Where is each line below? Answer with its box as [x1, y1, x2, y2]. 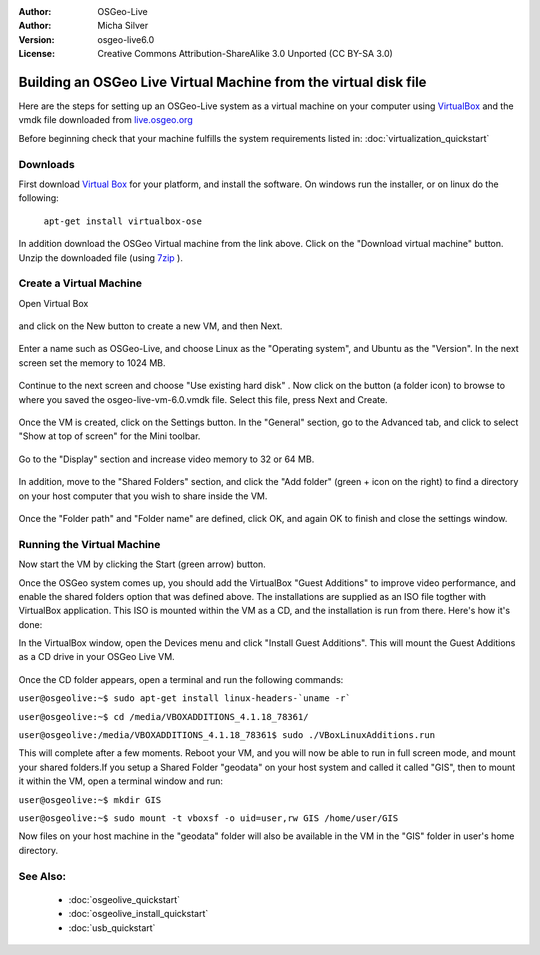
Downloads [18, 157, 75, 171]
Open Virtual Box [18, 297, 89, 309]
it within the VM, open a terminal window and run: [18, 775, 224, 787]
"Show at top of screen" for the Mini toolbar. [18, 430, 201, 442]
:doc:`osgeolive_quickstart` [68, 893, 180, 905]
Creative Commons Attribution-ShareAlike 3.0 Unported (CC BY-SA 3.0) [97, 48, 394, 60]
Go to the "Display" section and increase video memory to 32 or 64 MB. [18, 453, 315, 465]
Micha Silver [97, 20, 149, 32]
